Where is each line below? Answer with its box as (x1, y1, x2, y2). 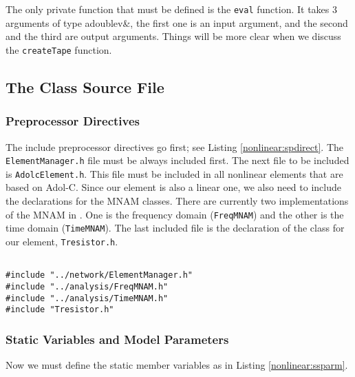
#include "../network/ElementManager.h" (6, 270, 193, 281)
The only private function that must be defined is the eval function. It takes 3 (6, 2, 337, 16)
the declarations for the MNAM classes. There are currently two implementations (6, 194, 349, 207)
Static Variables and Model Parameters (6, 330, 229, 347)
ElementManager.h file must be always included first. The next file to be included (6, 153, 349, 167)
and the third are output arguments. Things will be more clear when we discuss (6, 29, 341, 43)
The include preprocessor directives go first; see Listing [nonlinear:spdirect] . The (6, 139, 344, 154)
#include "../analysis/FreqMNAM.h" (6, 281, 169, 292)
